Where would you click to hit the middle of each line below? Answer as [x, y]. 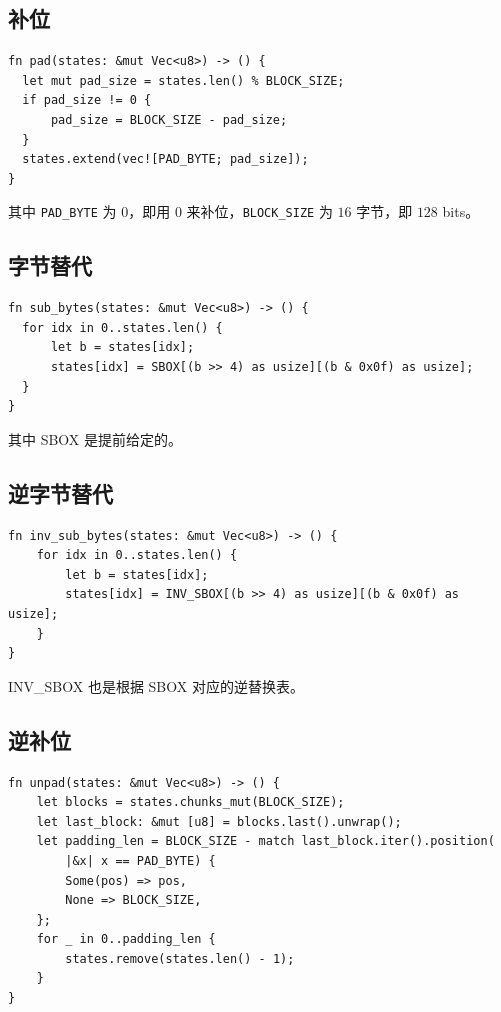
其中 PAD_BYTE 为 [62, 211]
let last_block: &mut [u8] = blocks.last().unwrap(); [219, 821]
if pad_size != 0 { [87, 100]
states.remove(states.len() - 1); [180, 958]
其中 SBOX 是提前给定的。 [95, 438]
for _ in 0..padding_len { [126, 939]
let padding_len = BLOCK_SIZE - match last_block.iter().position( [265, 841]
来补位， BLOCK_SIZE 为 [259, 211]
